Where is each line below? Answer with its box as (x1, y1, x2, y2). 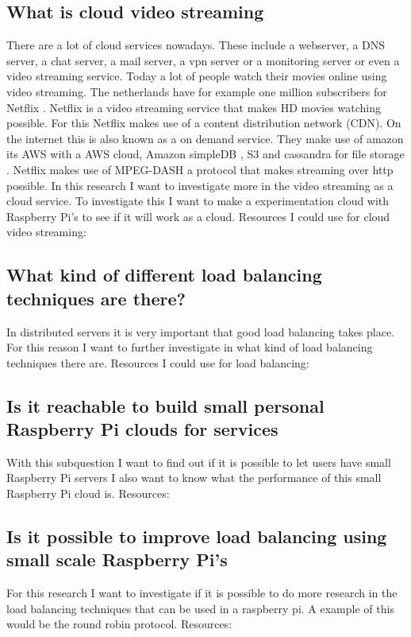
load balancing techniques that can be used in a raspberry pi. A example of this (6, 600, 394, 616)
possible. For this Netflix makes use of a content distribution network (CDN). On (6, 115, 401, 131)
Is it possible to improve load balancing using (6, 524, 387, 549)
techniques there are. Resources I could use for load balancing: (6, 354, 309, 371)
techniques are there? (6, 285, 186, 310)
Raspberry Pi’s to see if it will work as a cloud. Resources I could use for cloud (6, 208, 390, 224)
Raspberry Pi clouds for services (6, 417, 278, 441)
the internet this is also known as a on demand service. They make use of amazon (6, 130, 404, 146)
